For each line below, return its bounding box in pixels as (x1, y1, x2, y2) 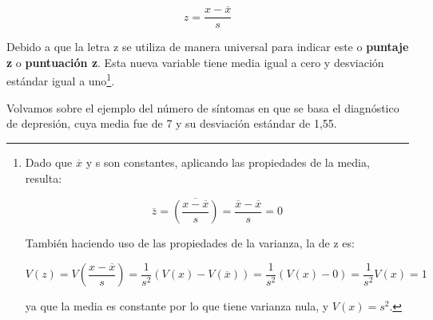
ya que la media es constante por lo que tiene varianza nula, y (25, 298, 329, 314)
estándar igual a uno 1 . (6, 70, 115, 89)
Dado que (25, 153, 73, 170)
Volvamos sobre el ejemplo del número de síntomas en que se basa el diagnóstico (6, 99, 399, 116)
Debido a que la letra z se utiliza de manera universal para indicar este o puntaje (6, 38, 409, 55)
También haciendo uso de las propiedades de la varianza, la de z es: (25, 235, 355, 251)
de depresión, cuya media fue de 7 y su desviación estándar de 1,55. (6, 115, 337, 132)
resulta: (25, 169, 62, 186)
